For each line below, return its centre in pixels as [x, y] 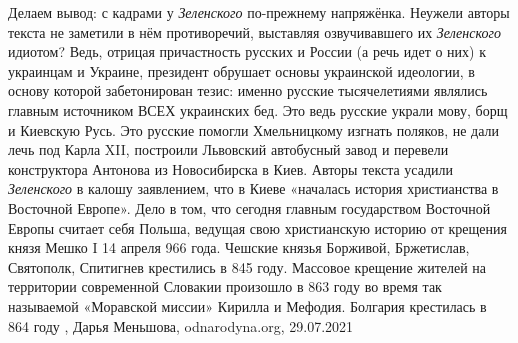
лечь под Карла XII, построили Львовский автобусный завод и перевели [228, 149]
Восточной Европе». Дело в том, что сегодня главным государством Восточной [249, 207]
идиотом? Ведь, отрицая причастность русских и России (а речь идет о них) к [247, 51]
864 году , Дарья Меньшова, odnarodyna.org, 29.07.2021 [181, 325]
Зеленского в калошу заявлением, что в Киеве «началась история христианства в [253, 188]
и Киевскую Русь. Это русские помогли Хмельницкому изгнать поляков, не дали [254, 129]
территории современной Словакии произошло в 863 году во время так [225, 286]
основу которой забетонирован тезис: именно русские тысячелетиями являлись [248, 90]
